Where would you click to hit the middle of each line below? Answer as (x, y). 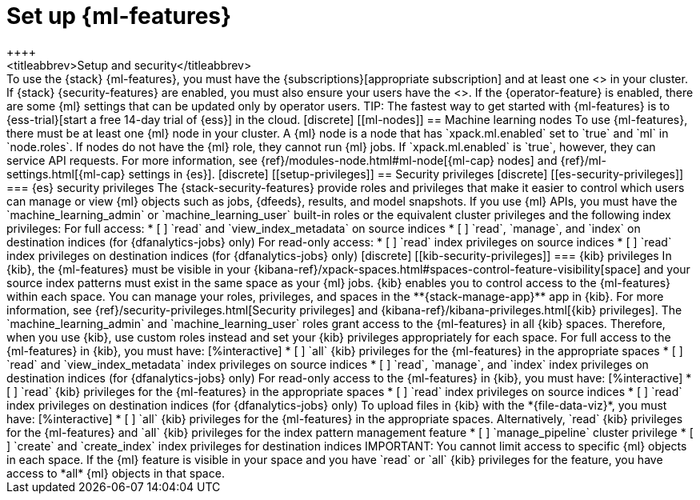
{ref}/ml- (583, 160)
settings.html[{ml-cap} (66, 174)
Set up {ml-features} (119, 16)
